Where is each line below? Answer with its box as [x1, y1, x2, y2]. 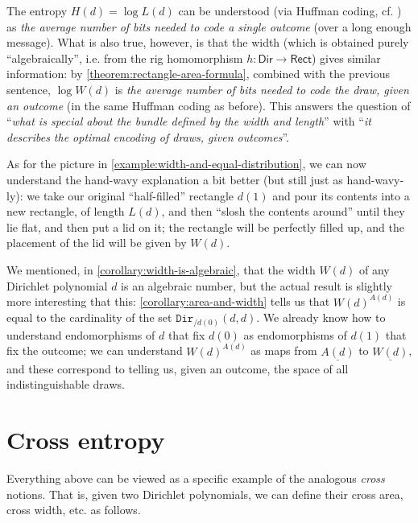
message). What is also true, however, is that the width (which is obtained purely [6, 34, 409, 51]
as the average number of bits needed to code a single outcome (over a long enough [6, 18, 412, 35]
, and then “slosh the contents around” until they [161, 203, 405, 220]
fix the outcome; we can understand [6, 342, 183, 359]
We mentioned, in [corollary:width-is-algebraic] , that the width [6, 261, 316, 278]
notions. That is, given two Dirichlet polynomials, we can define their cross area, [6, 485, 404, 502]
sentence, [6, 80, 51, 97]
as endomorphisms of [243, 326, 347, 343]
